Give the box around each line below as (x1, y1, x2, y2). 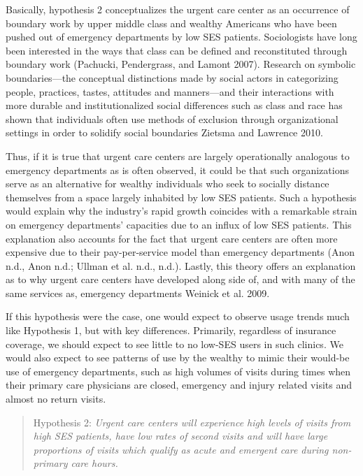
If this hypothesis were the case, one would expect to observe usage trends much (6, 309, 350, 324)
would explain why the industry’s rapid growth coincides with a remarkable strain (6, 203, 357, 218)
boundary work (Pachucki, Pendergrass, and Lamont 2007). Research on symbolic (6, 57, 356, 71)
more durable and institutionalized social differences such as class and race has (6, 98, 343, 113)
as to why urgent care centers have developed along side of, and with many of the (6, 272, 355, 287)
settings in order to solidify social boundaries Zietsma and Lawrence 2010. (6, 125, 323, 140)
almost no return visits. (6, 391, 106, 406)
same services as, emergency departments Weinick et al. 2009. (6, 285, 270, 300)
